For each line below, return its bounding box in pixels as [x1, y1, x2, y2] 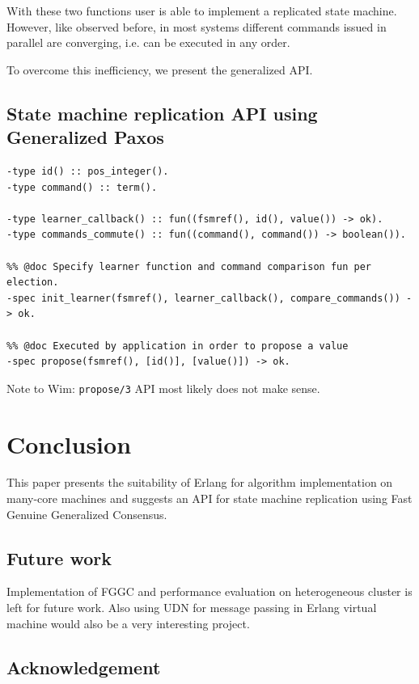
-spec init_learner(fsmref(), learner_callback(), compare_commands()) [6, 292, 400, 304]
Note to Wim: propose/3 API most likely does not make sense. [6, 379, 320, 396]
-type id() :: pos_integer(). [6, 165, 169, 177]
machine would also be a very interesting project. [6, 614, 250, 631]
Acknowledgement [6, 654, 161, 679]
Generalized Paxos [6, 125, 164, 150]
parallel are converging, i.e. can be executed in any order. [6, 34, 290, 51]
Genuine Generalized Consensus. [6, 505, 167, 522]
